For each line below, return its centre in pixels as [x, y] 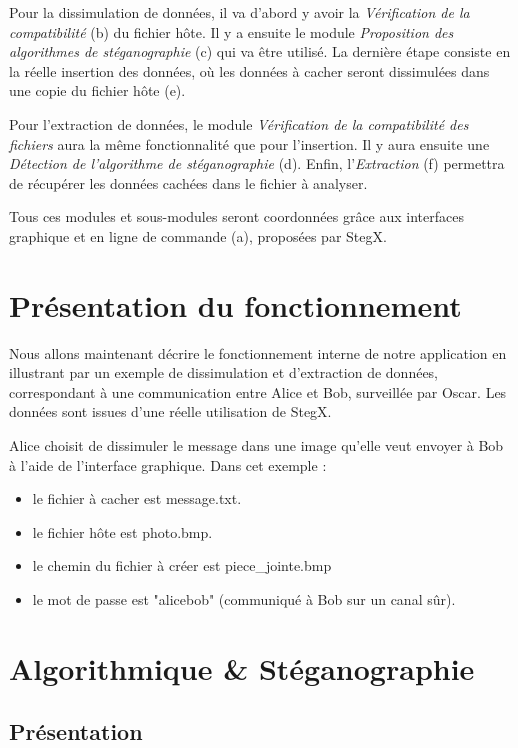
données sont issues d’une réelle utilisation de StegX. [170, 411]
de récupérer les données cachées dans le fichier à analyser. [188, 182]
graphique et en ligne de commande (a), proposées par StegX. [198, 235]
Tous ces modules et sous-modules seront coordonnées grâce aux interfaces [236, 216]
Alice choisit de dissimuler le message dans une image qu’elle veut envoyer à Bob [256, 445]
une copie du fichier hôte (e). [97, 90]
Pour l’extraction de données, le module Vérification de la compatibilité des [239, 123]
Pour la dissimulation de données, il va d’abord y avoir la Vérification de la [239, 12]
